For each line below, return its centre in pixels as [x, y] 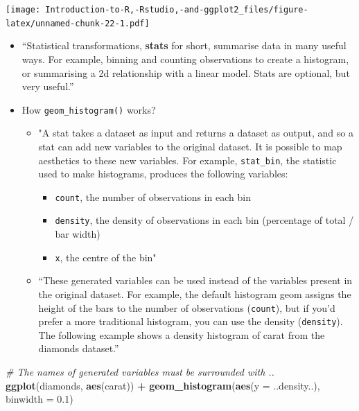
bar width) [78, 234]
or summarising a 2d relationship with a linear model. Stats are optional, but [186, 72]
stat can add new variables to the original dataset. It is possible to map [190, 146]
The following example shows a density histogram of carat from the [182, 334]
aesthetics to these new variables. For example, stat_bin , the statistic [187, 160]
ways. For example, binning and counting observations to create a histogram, [185, 59]
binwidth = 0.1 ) [40, 399]
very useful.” [48, 86]
